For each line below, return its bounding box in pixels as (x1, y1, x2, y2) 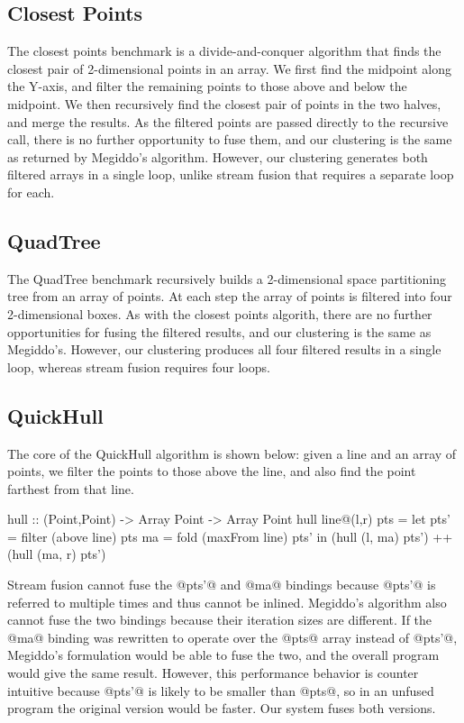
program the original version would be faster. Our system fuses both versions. (7, 699, 436, 718)
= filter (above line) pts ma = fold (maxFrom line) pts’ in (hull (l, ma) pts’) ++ (7, 526, 453, 545)
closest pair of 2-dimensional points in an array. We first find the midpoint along (7, 59, 451, 78)
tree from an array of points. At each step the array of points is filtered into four (7, 287, 452, 306)
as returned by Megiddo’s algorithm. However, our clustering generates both (7, 147, 428, 166)
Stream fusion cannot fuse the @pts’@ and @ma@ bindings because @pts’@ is (7, 575, 436, 594)
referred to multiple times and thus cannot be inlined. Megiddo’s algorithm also (7, 592, 447, 611)
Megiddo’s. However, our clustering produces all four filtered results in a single (7, 340, 441, 359)
